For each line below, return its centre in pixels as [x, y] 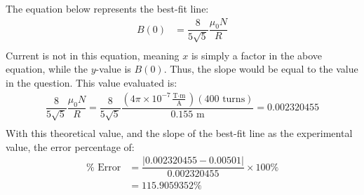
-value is [113, 69]
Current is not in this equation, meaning [93, 55]
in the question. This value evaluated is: [92, 83]
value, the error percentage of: [70, 146]
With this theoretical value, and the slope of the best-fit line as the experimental [179, 133]
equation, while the [47, 69]
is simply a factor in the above [257, 55]
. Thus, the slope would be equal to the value [261, 69]
